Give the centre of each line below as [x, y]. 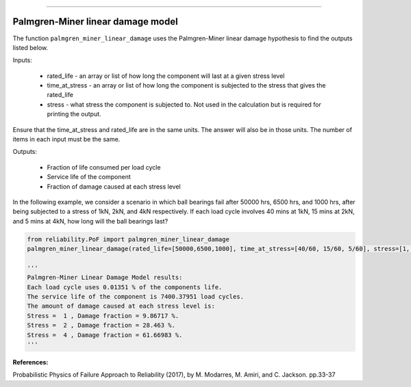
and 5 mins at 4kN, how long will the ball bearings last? [90, 221]
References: [30, 362]
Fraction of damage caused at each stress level [114, 186]
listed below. [30, 47]
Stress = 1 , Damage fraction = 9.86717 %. [103, 316]
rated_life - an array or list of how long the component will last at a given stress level [166, 76]
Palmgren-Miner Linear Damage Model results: [105, 278]
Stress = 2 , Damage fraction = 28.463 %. [101, 325]
